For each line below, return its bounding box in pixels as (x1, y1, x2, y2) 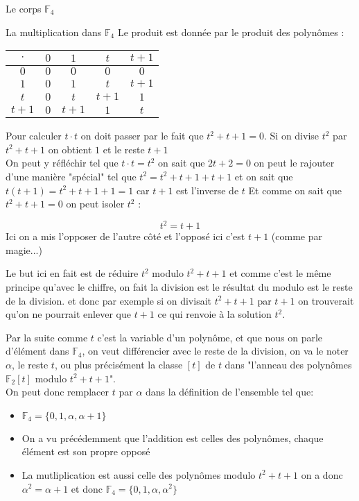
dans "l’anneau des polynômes (225, 357, 352, 371)
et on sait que (234, 169, 293, 183)
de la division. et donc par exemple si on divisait (6, 293, 211, 307)
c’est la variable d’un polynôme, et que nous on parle (97, 330, 323, 344)
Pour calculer (6, 128, 62, 143)
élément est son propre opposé (21, 444, 150, 459)
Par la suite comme (6, 330, 88, 344)
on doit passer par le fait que (80, 128, 204, 143)
